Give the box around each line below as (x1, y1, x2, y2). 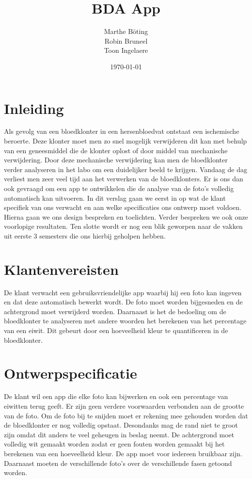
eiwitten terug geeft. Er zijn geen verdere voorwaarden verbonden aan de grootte (4, 400, 244, 411)
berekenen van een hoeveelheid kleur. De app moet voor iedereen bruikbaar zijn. (4, 448, 242, 458)
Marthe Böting (104, 26, 148, 36)
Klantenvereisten (4, 259, 119, 279)
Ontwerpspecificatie (4, 363, 137, 383)
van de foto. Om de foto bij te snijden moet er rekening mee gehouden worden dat (4, 410, 248, 420)
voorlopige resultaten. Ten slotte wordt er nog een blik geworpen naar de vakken (4, 221, 243, 231)
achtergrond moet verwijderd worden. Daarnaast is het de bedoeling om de (4, 306, 226, 316)
